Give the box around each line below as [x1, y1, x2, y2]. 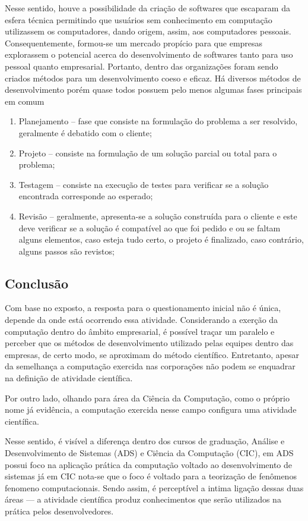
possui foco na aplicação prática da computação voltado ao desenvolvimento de [5, 458, 293, 470]
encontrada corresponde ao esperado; [18, 190, 153, 202]
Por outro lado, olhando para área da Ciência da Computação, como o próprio [5, 391, 290, 404]
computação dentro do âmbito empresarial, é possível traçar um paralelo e [5, 325, 275, 337]
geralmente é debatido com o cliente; [18, 126, 152, 139]
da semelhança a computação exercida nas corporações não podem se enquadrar [5, 360, 296, 372]
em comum [5, 95, 45, 107]
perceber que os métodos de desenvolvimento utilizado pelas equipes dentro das [5, 337, 294, 349]
